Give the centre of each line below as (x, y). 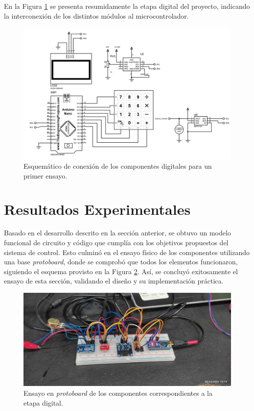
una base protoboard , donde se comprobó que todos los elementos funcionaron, (121, 262)
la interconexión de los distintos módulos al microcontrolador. (96, 15)
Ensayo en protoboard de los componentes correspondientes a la (118, 393)
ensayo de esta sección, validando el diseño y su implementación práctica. (114, 281)
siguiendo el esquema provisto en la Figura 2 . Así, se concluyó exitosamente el (121, 271)
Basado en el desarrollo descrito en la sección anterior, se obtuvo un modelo (117, 233)
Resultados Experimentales (97, 209)
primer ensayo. (46, 175)
